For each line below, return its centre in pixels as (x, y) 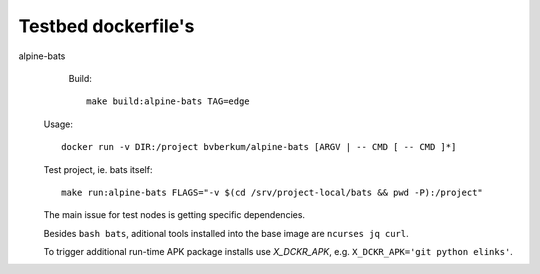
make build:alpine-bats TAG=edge (168, 101)
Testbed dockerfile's (106, 26)
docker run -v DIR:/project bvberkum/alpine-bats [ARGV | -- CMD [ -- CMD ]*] (259, 147)
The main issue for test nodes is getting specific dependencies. (174, 215)
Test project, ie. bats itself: (98, 169)
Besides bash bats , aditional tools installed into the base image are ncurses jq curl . (226, 233)
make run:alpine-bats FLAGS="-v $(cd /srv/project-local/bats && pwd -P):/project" (272, 192)
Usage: (58, 124)
